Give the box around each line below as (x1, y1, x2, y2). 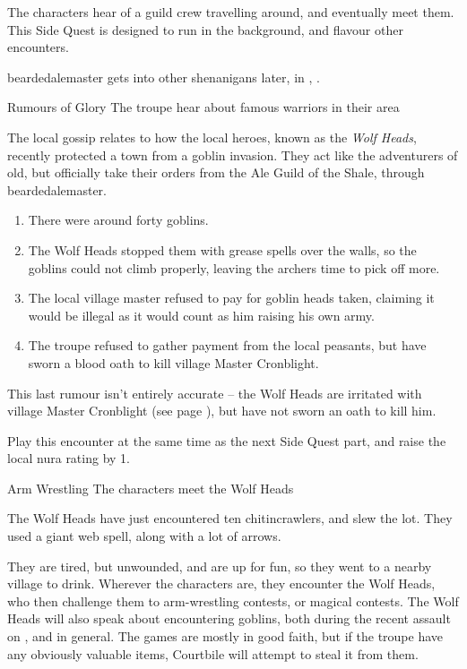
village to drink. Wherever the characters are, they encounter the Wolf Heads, (7, 574, 436, 593)
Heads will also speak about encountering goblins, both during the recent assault (7, 609, 451, 628)
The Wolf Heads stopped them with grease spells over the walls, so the (28, 240, 417, 259)
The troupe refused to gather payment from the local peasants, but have (28, 336, 427, 355)
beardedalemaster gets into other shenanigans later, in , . (7, 67, 320, 86)
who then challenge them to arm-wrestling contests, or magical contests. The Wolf (7, 591, 459, 610)
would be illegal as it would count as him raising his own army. (28, 305, 375, 324)
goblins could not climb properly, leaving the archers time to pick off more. (28, 258, 440, 277)
